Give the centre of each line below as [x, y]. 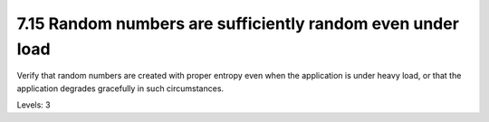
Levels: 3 [34, 105]
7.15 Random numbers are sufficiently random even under [238, 23]
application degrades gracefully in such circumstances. [120, 88]
